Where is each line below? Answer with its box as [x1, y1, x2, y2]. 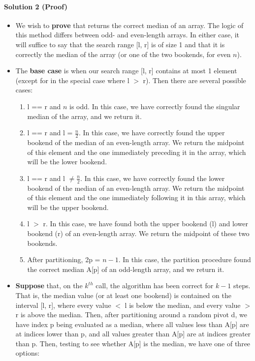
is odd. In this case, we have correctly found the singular [69, 101, 240, 111]
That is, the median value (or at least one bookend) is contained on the [15, 290, 231, 300]
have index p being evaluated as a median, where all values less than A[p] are [15, 319, 249, 329]
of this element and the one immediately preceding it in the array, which [27, 147, 246, 157]
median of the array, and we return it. [27, 111, 142, 121]
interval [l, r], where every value [15, 300, 111, 310]
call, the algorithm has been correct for [96, 280, 214, 291]
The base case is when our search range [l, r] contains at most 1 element [15, 65, 237, 76]
